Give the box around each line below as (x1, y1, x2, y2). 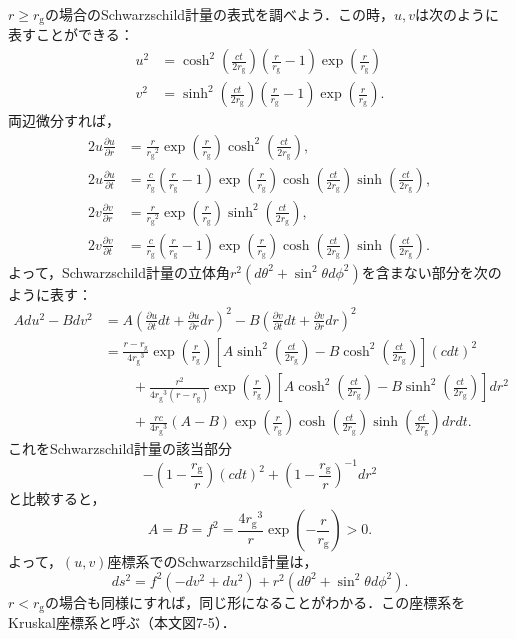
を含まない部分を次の (361, 261, 502, 282)
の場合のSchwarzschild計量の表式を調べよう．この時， (45, 4, 394, 24)
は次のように (415, 4, 500, 24)
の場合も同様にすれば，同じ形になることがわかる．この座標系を (45, 591, 466, 612)
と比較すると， (8, 488, 106, 509)
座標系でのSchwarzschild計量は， (107, 551, 318, 572)
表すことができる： (8, 24, 134, 45)
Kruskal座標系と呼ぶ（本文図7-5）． (8, 612, 236, 633)
